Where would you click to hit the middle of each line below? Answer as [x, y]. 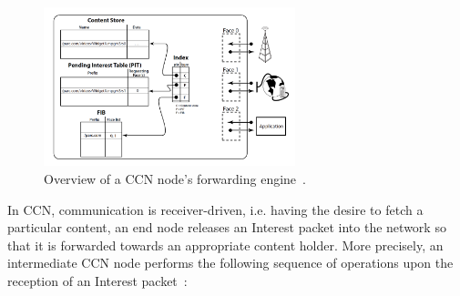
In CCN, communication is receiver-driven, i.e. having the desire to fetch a [215, 209]
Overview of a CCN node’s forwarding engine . [175, 178]
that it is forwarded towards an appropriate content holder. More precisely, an [225, 245]
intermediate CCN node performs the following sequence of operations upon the [230, 263]
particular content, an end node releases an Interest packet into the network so [227, 227]
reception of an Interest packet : [97, 280]
